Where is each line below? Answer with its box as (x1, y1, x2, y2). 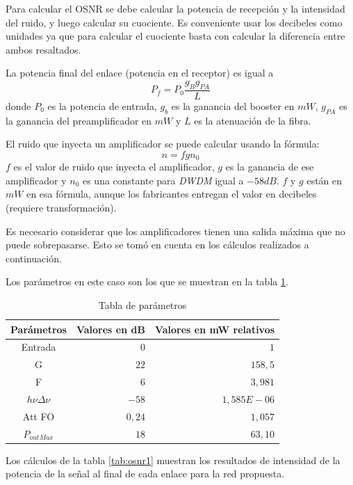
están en (306, 173, 343, 187)
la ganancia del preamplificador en (6, 113, 152, 127)
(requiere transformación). (6, 200, 117, 215)
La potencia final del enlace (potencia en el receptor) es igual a (6, 65, 274, 80)
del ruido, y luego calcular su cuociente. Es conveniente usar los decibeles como (6, 15, 343, 29)
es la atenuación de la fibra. (194, 113, 311, 127)
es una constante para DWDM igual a (82, 173, 244, 187)
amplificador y (6, 173, 67, 187)
